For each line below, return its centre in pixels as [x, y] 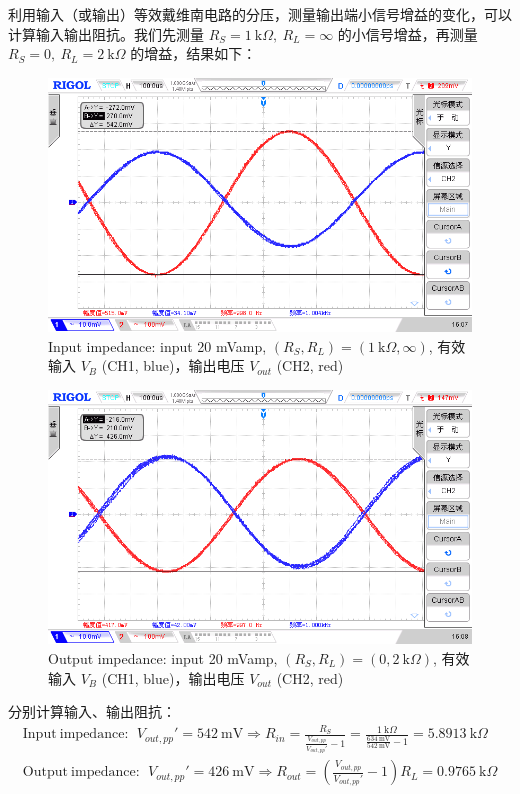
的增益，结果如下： [193, 53]
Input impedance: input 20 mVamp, [157, 345]
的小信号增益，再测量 [407, 33]
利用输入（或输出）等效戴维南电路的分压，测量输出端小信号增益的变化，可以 [260, 14]
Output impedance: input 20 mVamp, [163, 657]
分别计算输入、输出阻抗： [92, 711]
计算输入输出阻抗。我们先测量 [106, 33]
